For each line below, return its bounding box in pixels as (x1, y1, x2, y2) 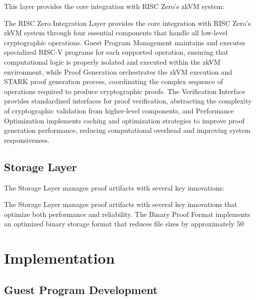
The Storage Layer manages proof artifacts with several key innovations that (4, 199, 238, 209)
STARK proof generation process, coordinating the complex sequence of (4, 76, 223, 87)
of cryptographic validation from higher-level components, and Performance (4, 105, 234, 115)
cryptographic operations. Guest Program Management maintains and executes (4, 37, 246, 47)
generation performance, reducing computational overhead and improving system (4, 125, 251, 135)
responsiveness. (4, 134, 50, 145)
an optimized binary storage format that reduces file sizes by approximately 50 (4, 218, 244, 229)
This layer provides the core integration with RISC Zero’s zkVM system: (4, 1, 225, 11)
